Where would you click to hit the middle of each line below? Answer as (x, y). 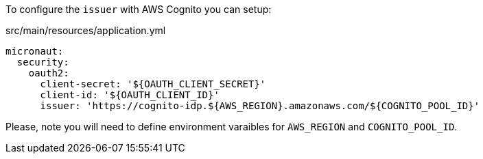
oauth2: (49, 73)
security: (43, 62)
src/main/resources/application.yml (86, 30)
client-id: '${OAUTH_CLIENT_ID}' (130, 95)
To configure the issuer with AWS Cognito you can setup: (139, 9)
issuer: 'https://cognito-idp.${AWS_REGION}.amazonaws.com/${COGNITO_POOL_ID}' (260, 106)
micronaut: (35, 51)
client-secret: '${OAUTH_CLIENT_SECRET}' (153, 84)
